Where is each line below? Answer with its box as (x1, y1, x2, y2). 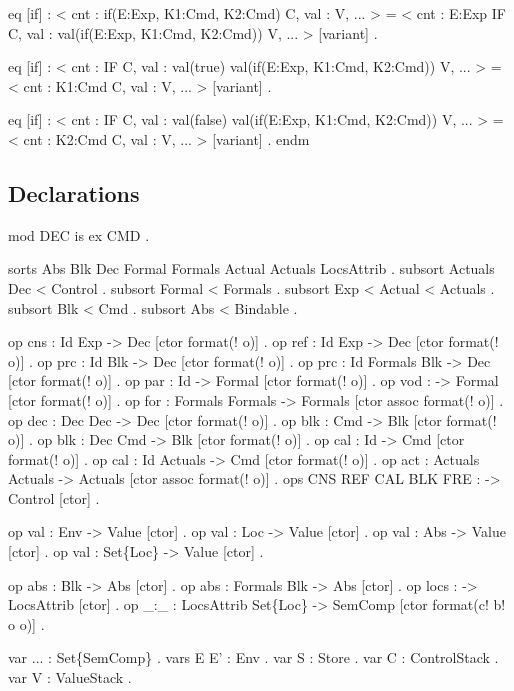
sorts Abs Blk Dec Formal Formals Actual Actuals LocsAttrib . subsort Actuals (8, 258, 495, 279)
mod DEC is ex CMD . (8, 224, 150, 245)
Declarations (8, 177, 140, 208)
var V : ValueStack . (8, 667, 132, 688)
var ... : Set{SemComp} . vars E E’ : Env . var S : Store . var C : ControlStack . (8, 647, 499, 668)
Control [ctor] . (8, 487, 100, 508)
